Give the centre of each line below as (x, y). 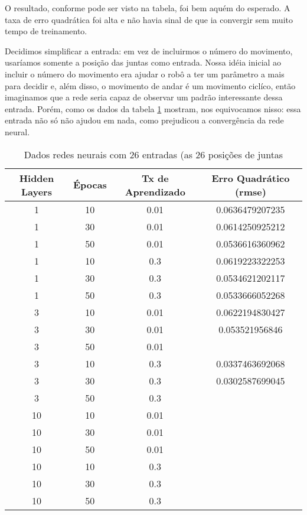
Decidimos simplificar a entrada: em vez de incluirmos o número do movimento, (149, 50)
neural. (17, 131)
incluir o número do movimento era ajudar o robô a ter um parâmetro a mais (145, 74)
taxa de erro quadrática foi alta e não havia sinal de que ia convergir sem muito (149, 19)
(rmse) (250, 191)
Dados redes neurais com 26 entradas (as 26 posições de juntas (153, 154)
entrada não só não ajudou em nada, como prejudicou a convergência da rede (144, 120)
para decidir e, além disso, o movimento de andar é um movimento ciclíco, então (150, 85)
